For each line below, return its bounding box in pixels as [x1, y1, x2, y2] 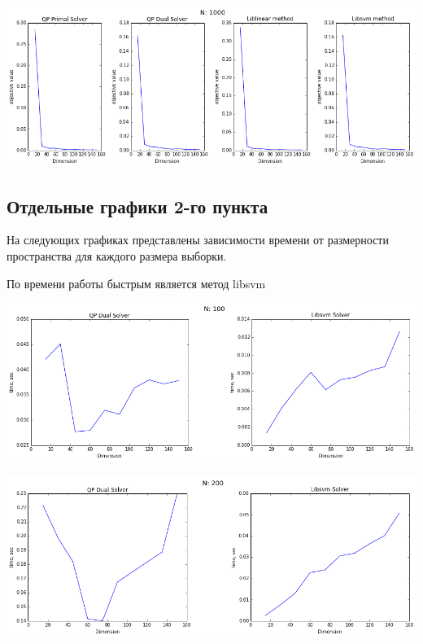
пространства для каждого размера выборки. [7, 247, 227, 264]
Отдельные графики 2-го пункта [7, 193, 268, 218]
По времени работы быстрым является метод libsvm [7, 274, 266, 291]
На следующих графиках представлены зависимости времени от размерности [7, 231, 389, 248]
